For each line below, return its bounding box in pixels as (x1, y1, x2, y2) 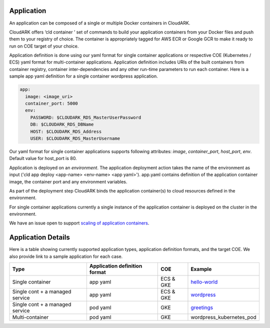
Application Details (9, 233, 70, 242)
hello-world (190, 278, 218, 285)
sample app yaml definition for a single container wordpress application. (9, 73, 158, 79)
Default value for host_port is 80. (9, 155, 77, 161)
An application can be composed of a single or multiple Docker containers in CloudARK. (9, 20, 190, 26)
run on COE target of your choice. (9, 43, 79, 49)
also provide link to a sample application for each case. (9, 253, 123, 259)
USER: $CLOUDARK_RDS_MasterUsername (30, 135, 120, 141)
